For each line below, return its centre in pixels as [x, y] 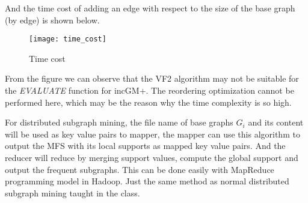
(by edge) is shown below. [52, 20]
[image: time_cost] [68, 39]
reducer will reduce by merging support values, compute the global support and [152, 157]
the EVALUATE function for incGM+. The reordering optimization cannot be [149, 90]
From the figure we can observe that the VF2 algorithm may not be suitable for [152, 78]
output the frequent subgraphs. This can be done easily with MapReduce [140, 169]
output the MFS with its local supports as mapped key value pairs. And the [145, 146]
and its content [276, 122]
